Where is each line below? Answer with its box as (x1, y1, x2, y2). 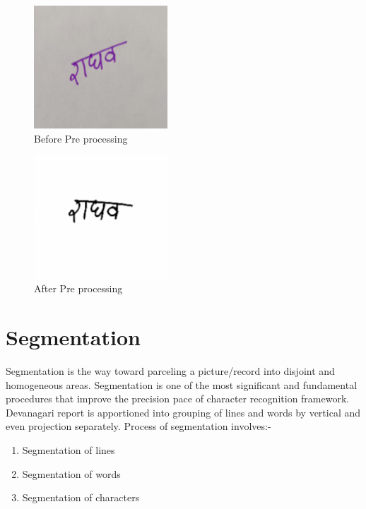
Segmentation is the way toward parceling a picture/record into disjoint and (6, 363, 335, 378)
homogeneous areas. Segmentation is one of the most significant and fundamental (6, 377, 358, 392)
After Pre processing (34, 281, 123, 296)
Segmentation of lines (22, 442, 115, 457)
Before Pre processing (34, 131, 128, 145)
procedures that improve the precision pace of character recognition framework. (6, 391, 350, 406)
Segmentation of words (22, 466, 121, 481)
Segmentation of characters (22, 490, 140, 505)
